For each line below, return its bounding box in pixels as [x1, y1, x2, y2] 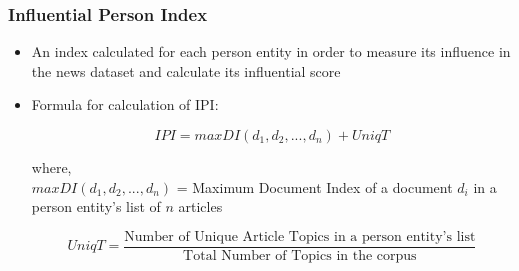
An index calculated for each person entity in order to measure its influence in [31, 41, 511, 62]
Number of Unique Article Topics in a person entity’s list [124, 229, 476, 244]
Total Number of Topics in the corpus [183, 248, 417, 263]
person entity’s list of [31, 196, 161, 217]
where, [31, 157, 72, 177]
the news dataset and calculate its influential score [31, 60, 341, 81]
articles [178, 196, 223, 217]
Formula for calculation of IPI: [31, 94, 219, 115]
